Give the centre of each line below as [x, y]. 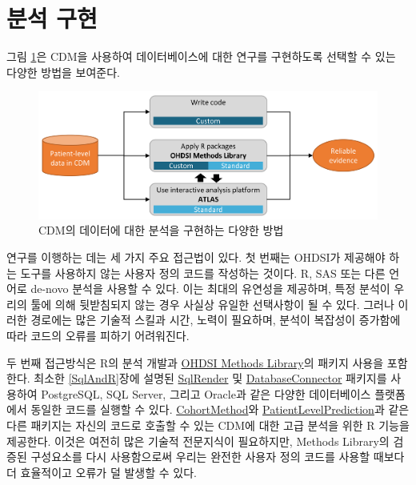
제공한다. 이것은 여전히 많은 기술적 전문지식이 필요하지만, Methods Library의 [198, 441]
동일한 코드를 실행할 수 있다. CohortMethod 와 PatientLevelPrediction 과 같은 [220, 409]
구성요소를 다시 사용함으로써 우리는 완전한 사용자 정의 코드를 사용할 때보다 [218, 457]
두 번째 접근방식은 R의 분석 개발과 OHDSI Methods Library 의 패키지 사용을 [195, 362]
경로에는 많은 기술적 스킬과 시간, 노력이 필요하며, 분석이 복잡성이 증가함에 [216, 320]
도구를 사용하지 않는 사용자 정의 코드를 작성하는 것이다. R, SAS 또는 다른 [203, 273]
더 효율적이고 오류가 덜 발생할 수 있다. [102, 472]
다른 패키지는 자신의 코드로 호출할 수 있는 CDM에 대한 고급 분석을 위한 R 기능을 [208, 425]
